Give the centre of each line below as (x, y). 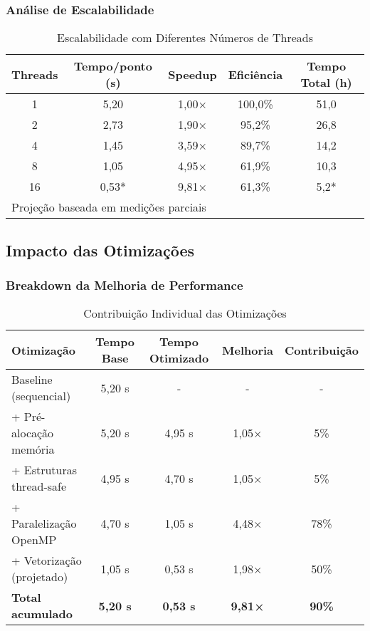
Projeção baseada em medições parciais (109, 207)
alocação (33, 433)
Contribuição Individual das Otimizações (185, 313)
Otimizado (179, 358)
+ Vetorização (47, 560)
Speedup (192, 74)
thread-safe (39, 486)
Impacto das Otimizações (100, 250)
